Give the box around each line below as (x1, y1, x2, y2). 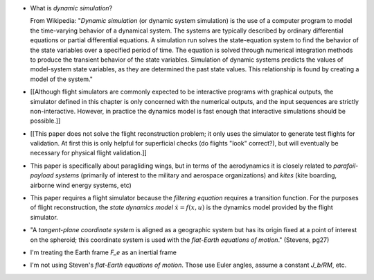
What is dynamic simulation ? (30, 4, 113, 12)
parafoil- (333, 161, 359, 170)
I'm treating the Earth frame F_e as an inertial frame (30, 248, 177, 256)
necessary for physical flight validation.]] (30, 149, 147, 157)
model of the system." (30, 75, 93, 83)
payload (30, 171, 54, 180)
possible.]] (30, 116, 61, 125)
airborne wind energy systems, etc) (30, 181, 132, 189)
